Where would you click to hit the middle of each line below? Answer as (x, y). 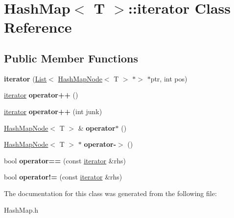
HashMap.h (21, 209)
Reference (38, 27)
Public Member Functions (71, 58)
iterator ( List (25, 78)
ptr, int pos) (169, 78)
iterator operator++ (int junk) (53, 111)
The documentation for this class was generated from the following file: (110, 193)
